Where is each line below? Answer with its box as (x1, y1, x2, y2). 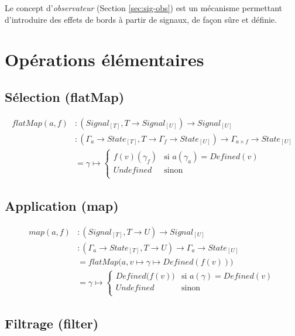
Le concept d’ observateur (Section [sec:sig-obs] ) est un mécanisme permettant (5, 2, 283, 13)
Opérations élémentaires (5, 47, 204, 71)
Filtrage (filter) (5, 314, 99, 332)
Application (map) (5, 196, 119, 214)
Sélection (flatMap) (5, 87, 125, 105)
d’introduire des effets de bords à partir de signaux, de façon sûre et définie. (5, 13, 277, 25)
